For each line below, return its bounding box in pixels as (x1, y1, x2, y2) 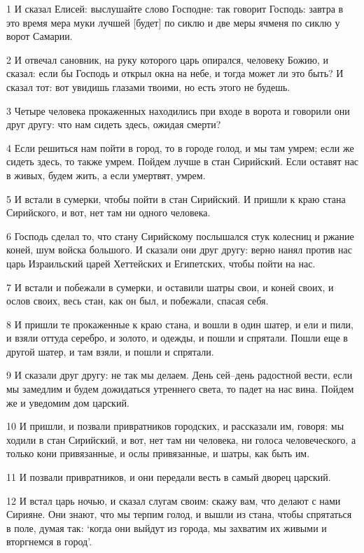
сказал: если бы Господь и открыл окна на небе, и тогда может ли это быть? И (6, 66, 344, 80)
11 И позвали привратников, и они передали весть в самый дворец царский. (6, 470, 331, 484)
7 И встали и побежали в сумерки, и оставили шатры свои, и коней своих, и (6, 279, 334, 294)
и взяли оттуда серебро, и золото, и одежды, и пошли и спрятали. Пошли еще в (6, 330, 348, 345)
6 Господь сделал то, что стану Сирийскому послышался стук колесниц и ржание (6, 228, 354, 243)
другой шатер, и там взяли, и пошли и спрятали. (6, 344, 214, 358)
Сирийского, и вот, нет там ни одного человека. (6, 205, 211, 220)
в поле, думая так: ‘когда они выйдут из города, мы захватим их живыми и (6, 520, 327, 535)
